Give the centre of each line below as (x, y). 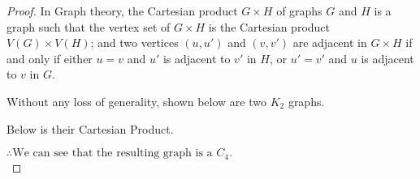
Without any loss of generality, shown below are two (136, 101)
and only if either (50, 58)
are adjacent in (330, 43)
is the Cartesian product (269, 26)
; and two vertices (134, 43)
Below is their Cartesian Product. (90, 128)
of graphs (299, 11)
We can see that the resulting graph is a (113, 153)
